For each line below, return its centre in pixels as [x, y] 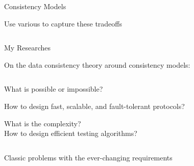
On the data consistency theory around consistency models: [97, 64]
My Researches [27, 48]
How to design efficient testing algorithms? [71, 133]
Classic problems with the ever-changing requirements [88, 157]
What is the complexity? [43, 123]
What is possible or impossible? [54, 89]
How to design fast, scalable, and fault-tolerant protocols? [94, 106]
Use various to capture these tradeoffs [63, 23]
